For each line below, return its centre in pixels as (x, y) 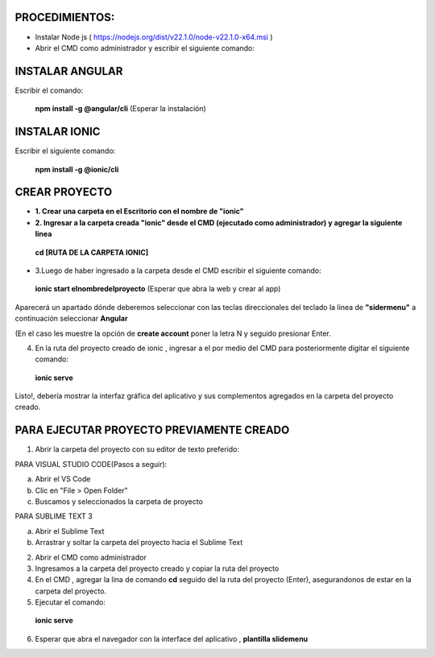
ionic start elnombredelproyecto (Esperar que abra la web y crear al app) (158, 289)
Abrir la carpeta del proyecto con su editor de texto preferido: (137, 449)
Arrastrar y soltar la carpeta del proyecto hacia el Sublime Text (139, 543)
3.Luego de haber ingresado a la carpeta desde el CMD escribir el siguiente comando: (178, 271)
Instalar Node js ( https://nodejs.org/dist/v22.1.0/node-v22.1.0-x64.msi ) (154, 37)
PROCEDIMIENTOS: (65, 17)
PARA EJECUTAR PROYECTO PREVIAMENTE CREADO (152, 430)
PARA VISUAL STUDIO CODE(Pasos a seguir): (91, 464)
